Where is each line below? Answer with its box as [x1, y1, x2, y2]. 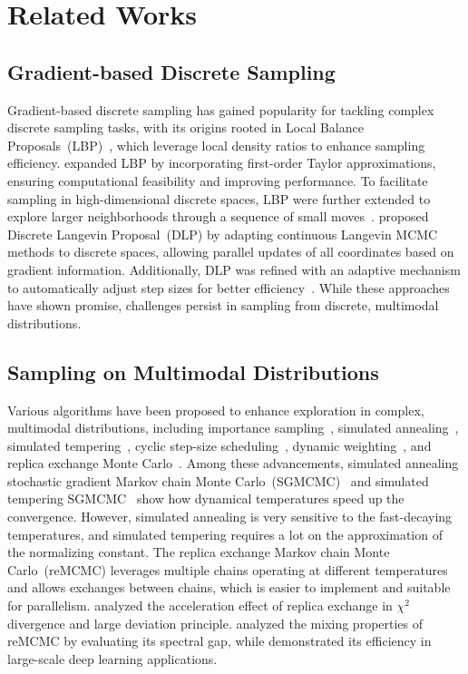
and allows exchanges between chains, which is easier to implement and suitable [7, 578, 451, 597]
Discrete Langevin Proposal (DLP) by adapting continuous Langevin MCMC [7, 224, 438, 243]
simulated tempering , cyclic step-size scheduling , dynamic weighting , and [7, 435, 432, 454]
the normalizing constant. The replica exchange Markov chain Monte [7, 542, 390, 562]
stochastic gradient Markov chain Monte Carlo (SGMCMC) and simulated [7, 471, 429, 490]
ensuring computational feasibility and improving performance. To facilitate [7, 171, 428, 190]
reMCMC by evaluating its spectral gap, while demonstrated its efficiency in [7, 631, 432, 650]
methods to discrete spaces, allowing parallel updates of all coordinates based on [7, 242, 454, 261]
